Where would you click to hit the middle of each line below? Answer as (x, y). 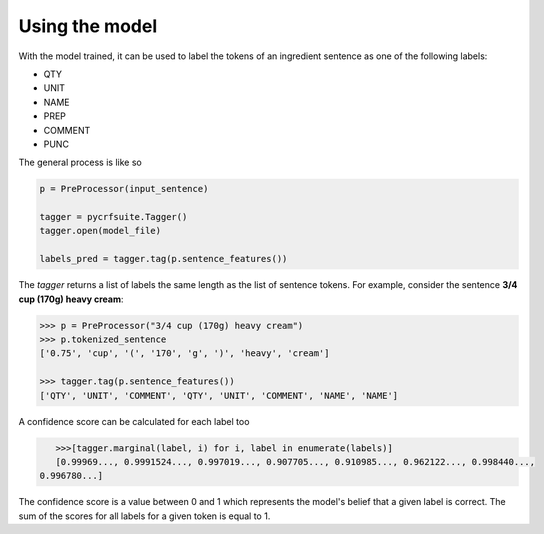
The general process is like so (80, 162)
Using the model (88, 26)
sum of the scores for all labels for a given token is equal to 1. (144, 516)
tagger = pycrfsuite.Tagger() (113, 217)
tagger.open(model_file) (100, 231)
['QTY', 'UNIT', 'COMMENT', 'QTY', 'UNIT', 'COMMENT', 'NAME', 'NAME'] (219, 395)
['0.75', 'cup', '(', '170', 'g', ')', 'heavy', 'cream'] (184, 353)
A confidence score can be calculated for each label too (134, 421)
